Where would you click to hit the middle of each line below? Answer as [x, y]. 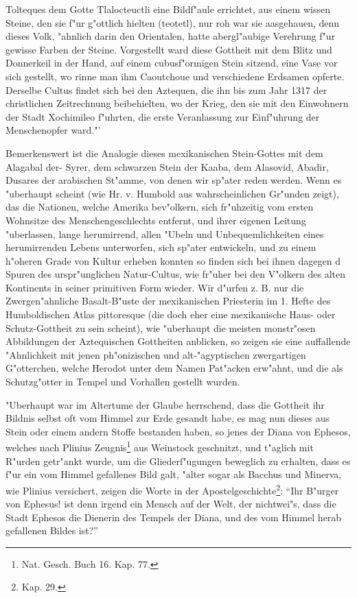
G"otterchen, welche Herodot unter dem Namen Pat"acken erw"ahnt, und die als [174, 368]
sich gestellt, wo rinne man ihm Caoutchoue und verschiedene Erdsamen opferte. [175, 76]
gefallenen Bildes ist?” [52, 530]
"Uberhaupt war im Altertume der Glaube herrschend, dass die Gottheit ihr [165, 404]
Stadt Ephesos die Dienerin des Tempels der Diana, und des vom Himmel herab [174, 517]
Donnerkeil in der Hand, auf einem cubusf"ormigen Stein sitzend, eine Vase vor [172, 63]
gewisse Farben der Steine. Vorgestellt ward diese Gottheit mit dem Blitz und [169, 49]
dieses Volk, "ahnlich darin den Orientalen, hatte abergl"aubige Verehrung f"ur [171, 36]
